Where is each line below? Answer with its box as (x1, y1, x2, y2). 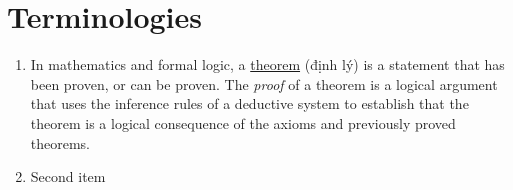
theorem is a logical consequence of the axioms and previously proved (30, 112, 456, 133)
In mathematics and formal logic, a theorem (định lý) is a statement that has (30, 54, 505, 75)
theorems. (30, 132, 91, 153)
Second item (30, 166, 106, 187)
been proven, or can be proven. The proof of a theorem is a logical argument (30, 73, 498, 94)
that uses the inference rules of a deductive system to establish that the (30, 93, 469, 114)
